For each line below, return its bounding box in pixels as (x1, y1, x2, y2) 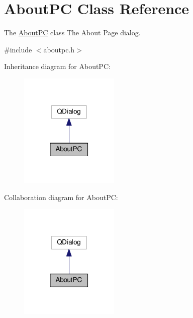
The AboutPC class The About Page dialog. (4, 27, 141, 38)
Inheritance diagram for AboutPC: (4, 61, 111, 72)
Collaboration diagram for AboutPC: (4, 192, 118, 202)
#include (4, 44, 32, 54)
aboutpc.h (43, 44, 75, 54)
